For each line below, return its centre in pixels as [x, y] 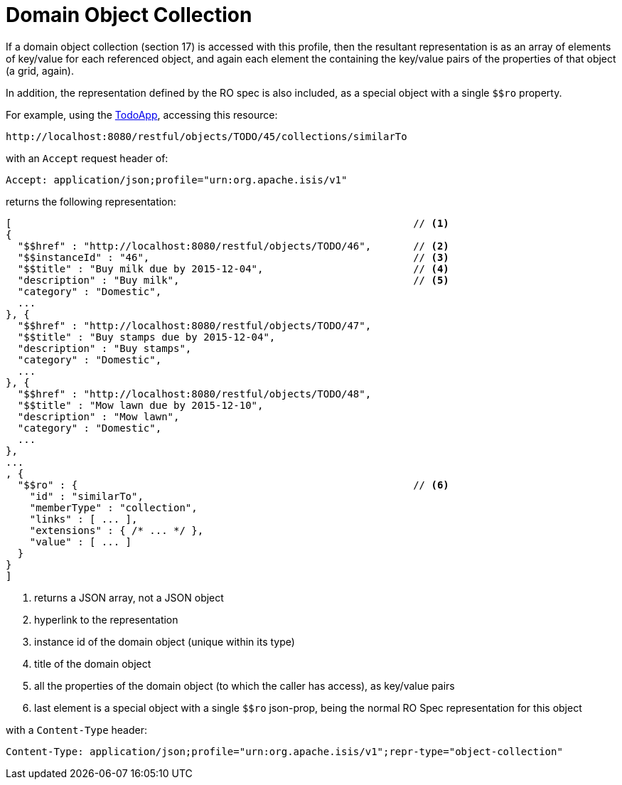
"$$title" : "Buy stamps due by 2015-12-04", [146, 337]
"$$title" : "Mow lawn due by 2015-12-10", [140, 405]
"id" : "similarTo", [86, 496]
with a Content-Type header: [77, 730]
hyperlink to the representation [106, 619]
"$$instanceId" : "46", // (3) [233, 257]
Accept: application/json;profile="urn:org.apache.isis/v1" [177, 180]
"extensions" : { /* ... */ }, [117, 530]
